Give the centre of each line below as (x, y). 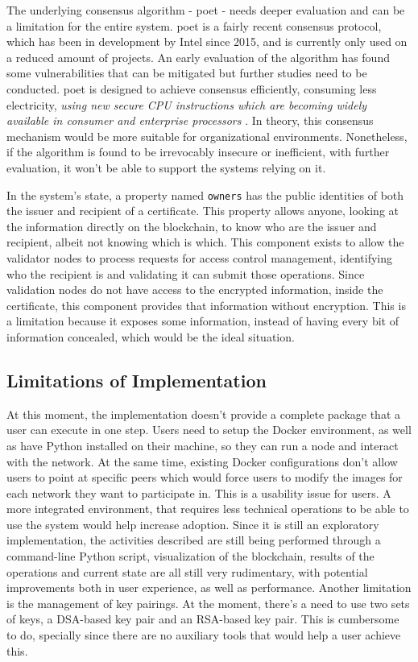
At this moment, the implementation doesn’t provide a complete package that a (203, 414)
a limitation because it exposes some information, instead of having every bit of (203, 321)
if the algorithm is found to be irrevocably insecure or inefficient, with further (198, 152)
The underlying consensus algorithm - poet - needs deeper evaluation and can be (206, 10)
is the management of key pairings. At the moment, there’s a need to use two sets (208, 603)
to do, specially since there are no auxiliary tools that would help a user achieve (204, 635)
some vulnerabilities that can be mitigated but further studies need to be (187, 73)
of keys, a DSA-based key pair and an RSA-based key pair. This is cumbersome (203, 619)
